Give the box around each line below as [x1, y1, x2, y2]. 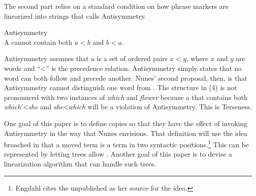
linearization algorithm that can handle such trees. [4, 158, 157, 168]
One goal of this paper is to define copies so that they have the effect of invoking [4, 118, 248, 128]
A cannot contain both [4, 36, 72, 47]
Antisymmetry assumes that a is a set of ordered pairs [4, 53, 168, 64]
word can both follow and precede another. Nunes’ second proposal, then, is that [4, 72, 248, 83]
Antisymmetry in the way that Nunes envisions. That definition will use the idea [4, 128, 248, 138]
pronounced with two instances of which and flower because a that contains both [4, 92, 248, 102]
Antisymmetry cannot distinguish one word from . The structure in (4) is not [4, 82, 237, 93]
